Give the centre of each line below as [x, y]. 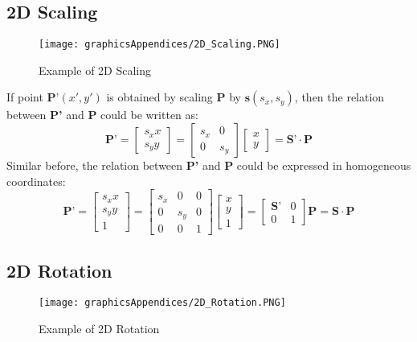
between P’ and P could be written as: [102, 115]
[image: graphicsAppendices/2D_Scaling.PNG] [159, 45]
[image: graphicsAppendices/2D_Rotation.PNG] [162, 303]
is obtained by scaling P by [174, 97]
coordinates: [36, 181]
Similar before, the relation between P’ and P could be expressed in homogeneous [209, 165]
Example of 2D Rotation [99, 329]
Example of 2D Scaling [95, 70]
